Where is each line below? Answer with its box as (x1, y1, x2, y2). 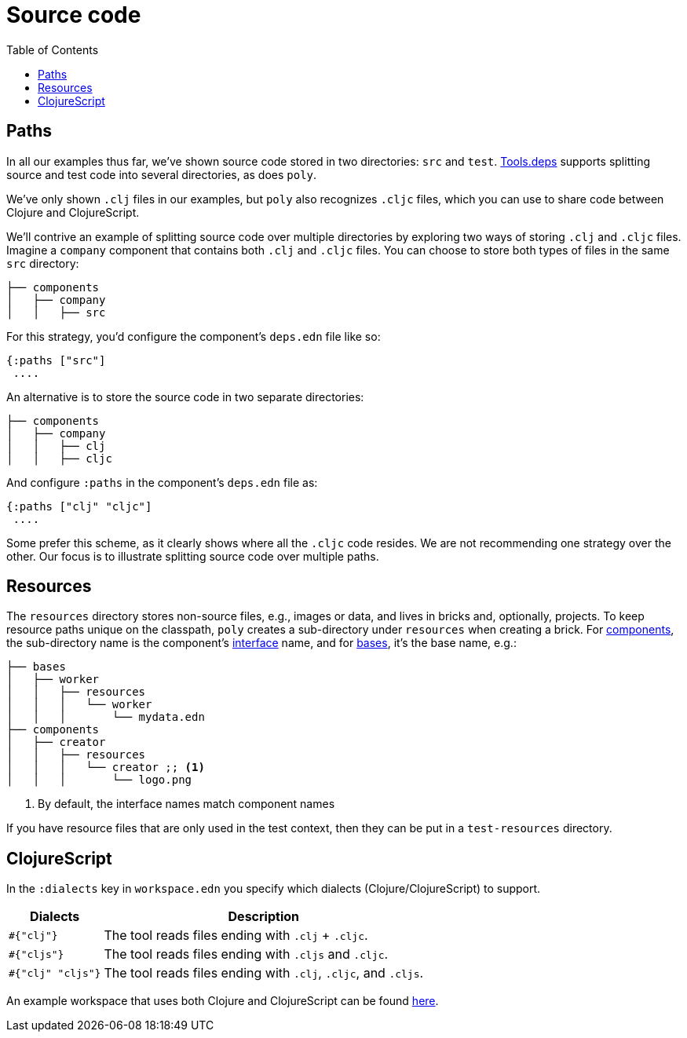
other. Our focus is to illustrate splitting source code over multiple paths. (6, 549, 379, 563)
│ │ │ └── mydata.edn (6, 711, 205, 724)
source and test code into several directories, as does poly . (6, 167, 317, 181)
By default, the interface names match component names (38, 797, 335, 811)
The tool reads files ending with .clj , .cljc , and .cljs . (104, 965, 424, 981)
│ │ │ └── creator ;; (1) (6, 761, 205, 774)
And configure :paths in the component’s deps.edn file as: (6, 475, 318, 489)
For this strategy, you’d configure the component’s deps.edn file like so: (6, 329, 381, 343)
